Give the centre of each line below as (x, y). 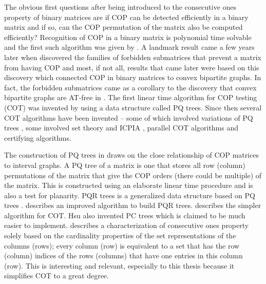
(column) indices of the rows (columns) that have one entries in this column (123, 255)
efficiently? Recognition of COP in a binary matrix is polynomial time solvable (128, 37)
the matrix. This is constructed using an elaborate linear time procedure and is (129, 185)
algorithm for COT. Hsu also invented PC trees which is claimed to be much (125, 215)
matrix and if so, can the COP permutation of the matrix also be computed (123, 27)
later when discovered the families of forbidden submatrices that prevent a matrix (133, 57)
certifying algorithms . (38, 137)
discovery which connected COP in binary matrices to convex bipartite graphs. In (133, 77)
